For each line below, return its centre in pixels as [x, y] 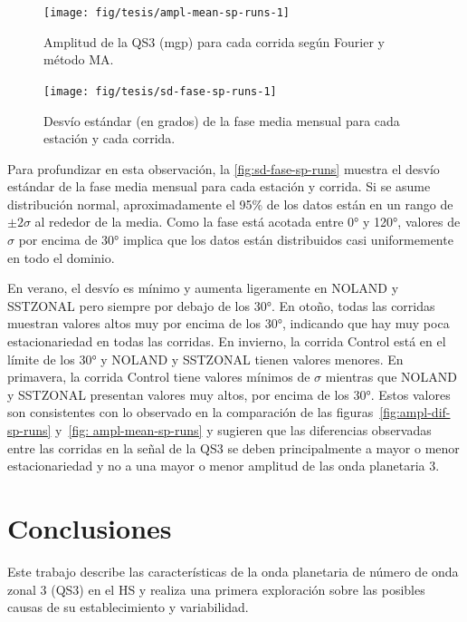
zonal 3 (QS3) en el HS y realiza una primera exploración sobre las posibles [216, 589]
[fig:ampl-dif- [415, 412]
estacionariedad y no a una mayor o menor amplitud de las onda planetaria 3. [224, 466]
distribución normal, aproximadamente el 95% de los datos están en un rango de [230, 204]
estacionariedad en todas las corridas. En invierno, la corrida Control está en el [227, 341]
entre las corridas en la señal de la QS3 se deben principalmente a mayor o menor [233, 447]
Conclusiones [90, 527]
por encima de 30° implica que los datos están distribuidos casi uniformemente [236, 240]
